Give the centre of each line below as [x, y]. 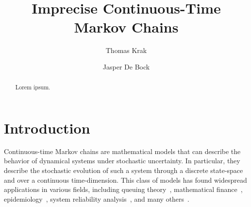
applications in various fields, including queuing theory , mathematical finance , [123, 189]
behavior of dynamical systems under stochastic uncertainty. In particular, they [122, 161]
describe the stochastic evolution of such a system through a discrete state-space [124, 170]
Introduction [47, 128]
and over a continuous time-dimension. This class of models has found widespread [125, 180]
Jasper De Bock [126, 66]
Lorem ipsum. [33, 87]
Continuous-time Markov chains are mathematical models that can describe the [122, 151]
